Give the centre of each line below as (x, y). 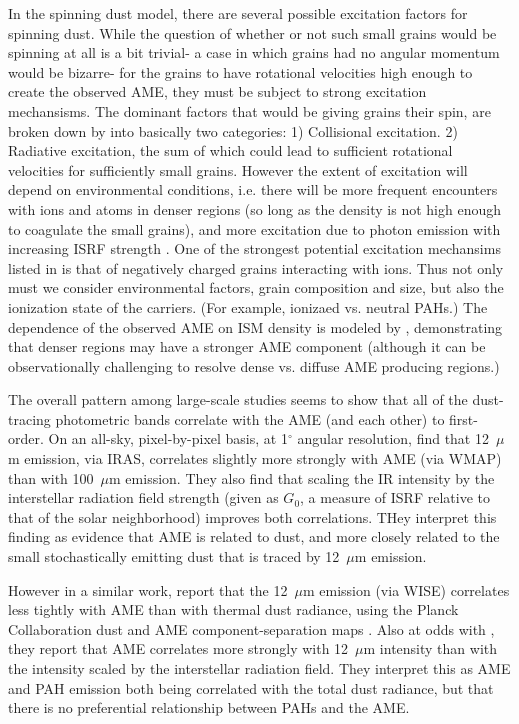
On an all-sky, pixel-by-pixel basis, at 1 (168, 438)
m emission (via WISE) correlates (406, 589)
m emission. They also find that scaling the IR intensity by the (302, 477)
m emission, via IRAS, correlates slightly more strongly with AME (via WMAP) (255, 458)
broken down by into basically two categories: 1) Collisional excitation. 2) (233, 130)
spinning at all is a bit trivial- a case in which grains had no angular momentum (254, 52)
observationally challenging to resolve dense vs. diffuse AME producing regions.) (254, 365)
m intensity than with (430, 648)
